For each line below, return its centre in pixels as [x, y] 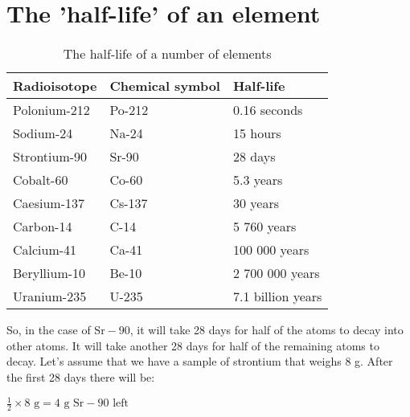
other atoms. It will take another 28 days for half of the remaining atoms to [193, 345]
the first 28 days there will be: [81, 376]
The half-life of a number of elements [167, 54]
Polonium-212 [51, 110]
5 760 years [264, 227]
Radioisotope [55, 86]
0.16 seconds [268, 110]
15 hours [257, 133]
